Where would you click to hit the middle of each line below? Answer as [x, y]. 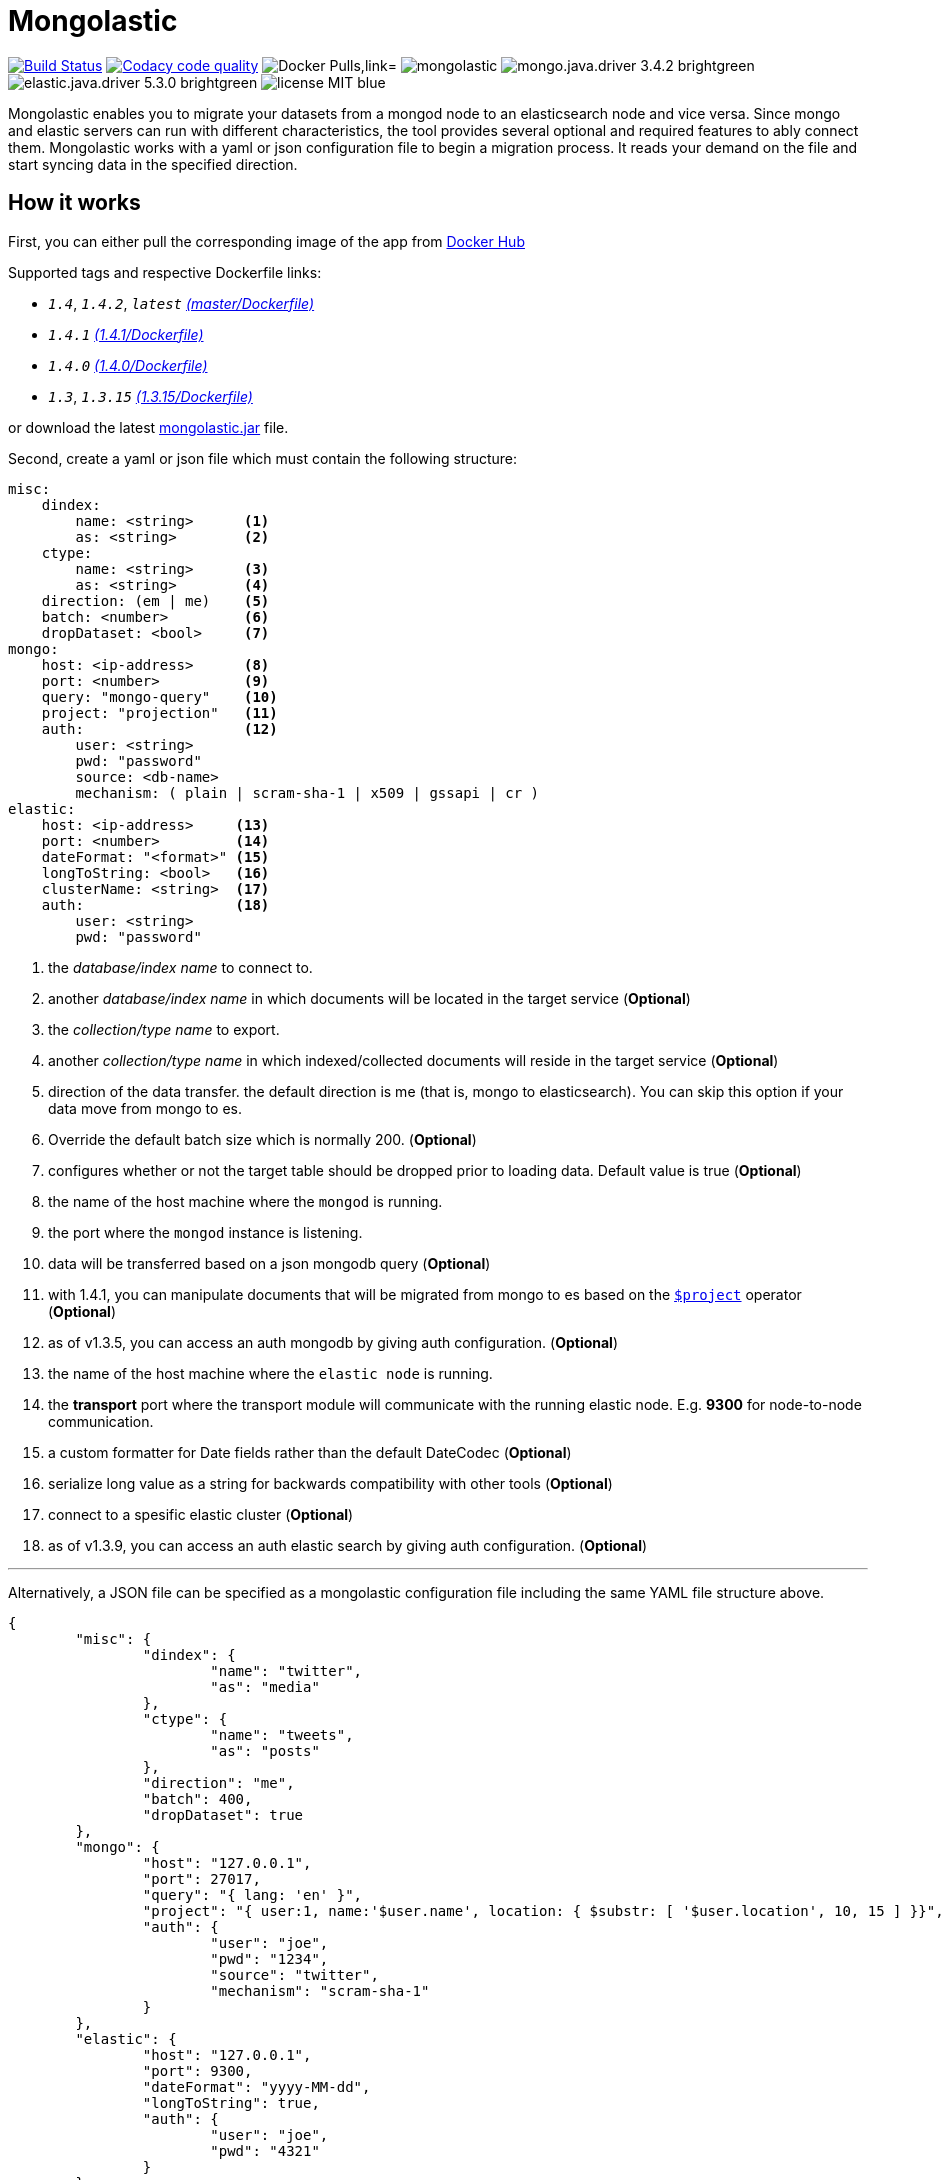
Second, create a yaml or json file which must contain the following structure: [263, 458]
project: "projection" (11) [159, 712]
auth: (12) [159, 728]
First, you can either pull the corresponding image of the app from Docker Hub [266, 241]
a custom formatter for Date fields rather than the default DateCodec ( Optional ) [310, 1452]
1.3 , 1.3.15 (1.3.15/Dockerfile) [150, 396]
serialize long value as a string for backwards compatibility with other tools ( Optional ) [330, 1483]
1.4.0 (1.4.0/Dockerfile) [128, 365]
